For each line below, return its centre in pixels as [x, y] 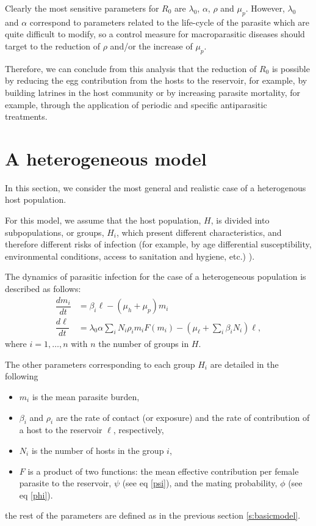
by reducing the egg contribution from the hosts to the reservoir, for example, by [156, 80]
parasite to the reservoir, [65, 483]
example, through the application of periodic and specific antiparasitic [136, 104]
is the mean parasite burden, [86, 396]
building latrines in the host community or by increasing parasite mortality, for [153, 92]
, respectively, [138, 430]
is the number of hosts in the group [98, 450]
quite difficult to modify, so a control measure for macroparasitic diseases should [155, 34]
